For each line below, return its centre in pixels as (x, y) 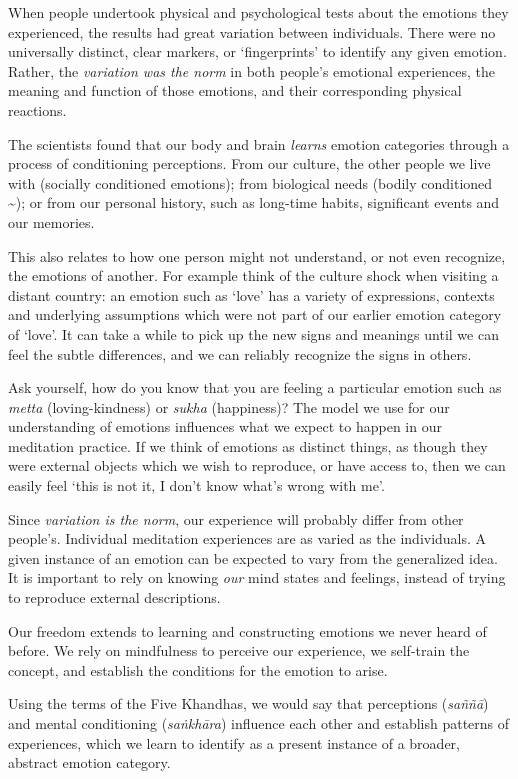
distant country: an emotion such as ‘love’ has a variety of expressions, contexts (251, 294)
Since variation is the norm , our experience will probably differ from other (236, 518)
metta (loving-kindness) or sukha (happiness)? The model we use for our (229, 406)
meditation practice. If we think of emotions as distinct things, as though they (248, 445)
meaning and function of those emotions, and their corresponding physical (235, 90)
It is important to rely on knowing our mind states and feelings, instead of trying (257, 577)
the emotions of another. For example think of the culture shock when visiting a (253, 275)
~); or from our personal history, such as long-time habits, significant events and (254, 202)
